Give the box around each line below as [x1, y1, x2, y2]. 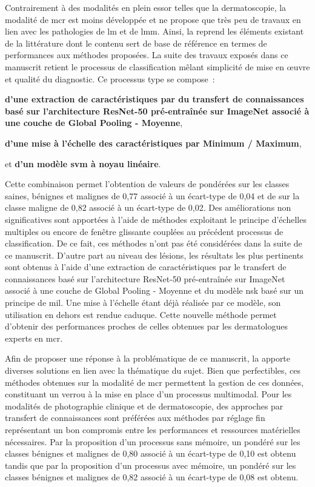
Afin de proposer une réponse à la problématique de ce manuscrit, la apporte [5, 352, 291, 365]
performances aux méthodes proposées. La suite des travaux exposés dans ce [5, 48, 288, 61]
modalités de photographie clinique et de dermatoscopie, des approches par [5, 399, 283, 412]
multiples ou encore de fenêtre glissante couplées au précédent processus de [5, 225, 283, 237]
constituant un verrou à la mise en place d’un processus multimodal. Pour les [5, 388, 292, 400]
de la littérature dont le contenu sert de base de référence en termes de [5, 36, 267, 49]
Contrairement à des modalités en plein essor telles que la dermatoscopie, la [5, 1, 287, 13]
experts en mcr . [5, 331, 63, 344]
